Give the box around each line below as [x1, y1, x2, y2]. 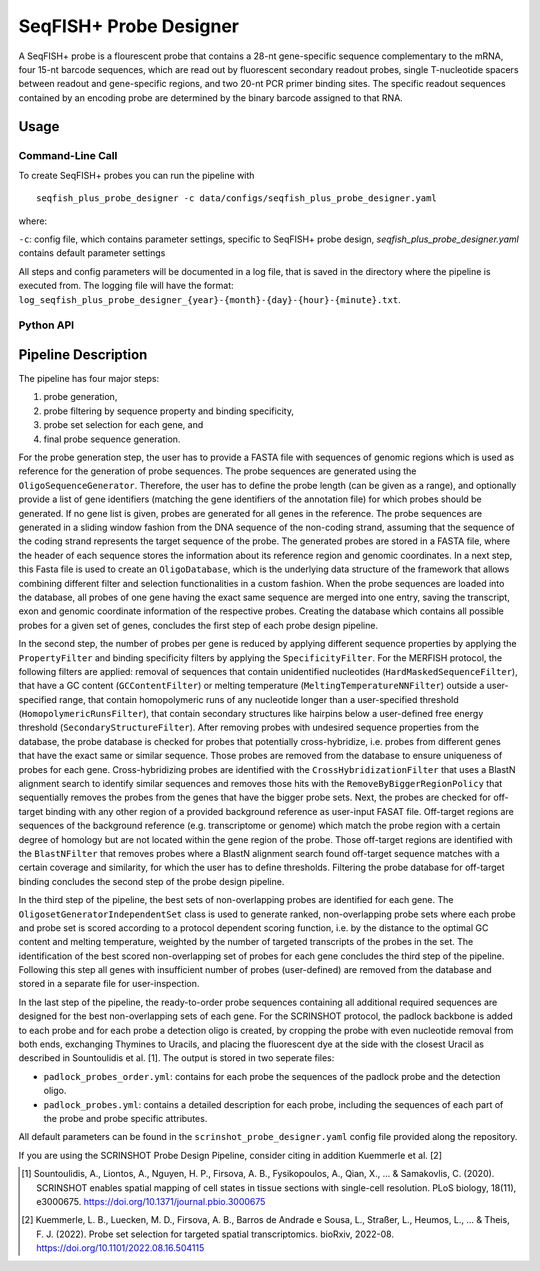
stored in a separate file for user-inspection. [18, 978, 200, 990]
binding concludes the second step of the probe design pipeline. [18, 875, 285, 887]
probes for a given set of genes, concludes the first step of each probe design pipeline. [18, 619, 379, 631]
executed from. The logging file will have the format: [18, 280, 234, 292]
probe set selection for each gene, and [43, 419, 204, 431]
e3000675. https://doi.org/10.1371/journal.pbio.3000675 [36, 1195, 266, 1207]
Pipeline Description [18, 346, 148, 363]
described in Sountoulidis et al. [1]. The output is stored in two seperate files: [18, 1052, 335, 1064]
